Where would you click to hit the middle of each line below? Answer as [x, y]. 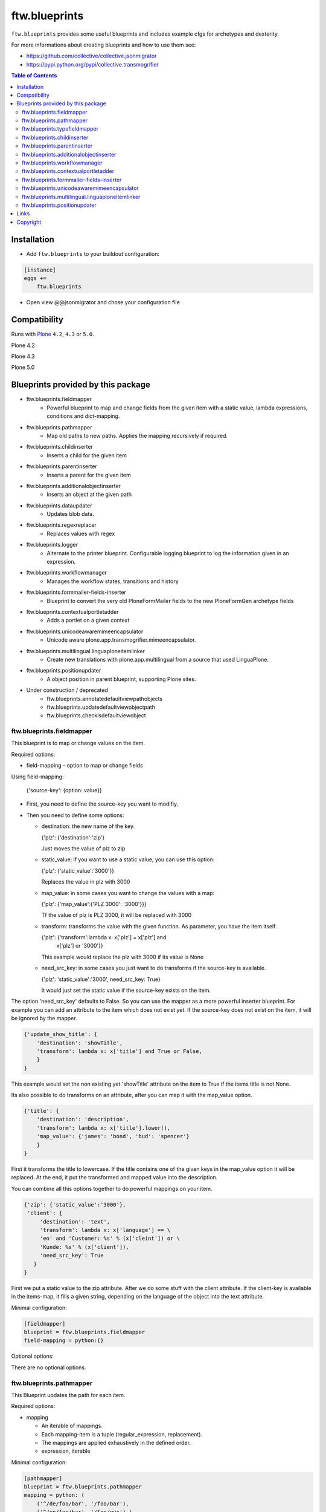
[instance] [40, 270]
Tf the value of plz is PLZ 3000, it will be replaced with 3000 [117, 915]
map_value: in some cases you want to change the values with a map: [128, 893]
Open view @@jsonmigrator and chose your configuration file [103, 302]
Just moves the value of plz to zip [83, 848]
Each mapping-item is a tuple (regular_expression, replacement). [122, 1434]
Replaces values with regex [81, 533]
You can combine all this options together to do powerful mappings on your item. [112, 1188]
